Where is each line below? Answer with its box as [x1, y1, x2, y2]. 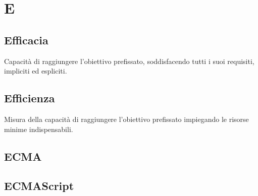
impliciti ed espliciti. [4, 66, 67, 76]
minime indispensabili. [4, 123, 73, 134]
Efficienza [4, 90, 55, 106]
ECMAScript [4, 178, 74, 193]
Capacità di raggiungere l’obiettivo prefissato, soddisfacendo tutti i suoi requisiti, [4, 55, 254, 66]
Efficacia [4, 32, 48, 47]
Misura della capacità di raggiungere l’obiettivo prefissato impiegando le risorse [4, 113, 249, 124]
